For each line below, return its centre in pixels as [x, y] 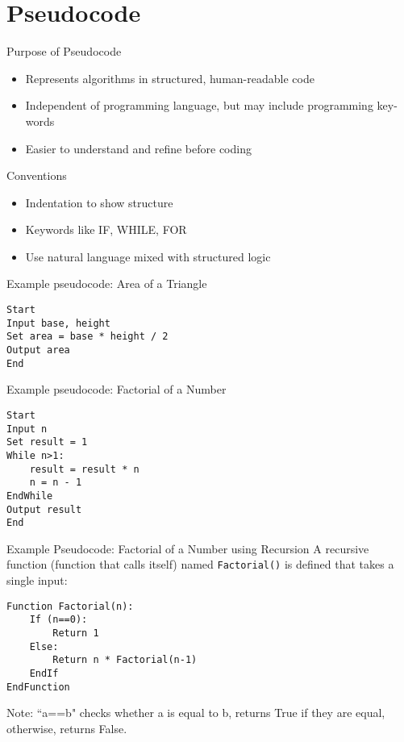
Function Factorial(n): [70, 606]
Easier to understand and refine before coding [138, 148]
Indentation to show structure [99, 202]
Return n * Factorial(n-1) [125, 660]
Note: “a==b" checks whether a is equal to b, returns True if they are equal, [196, 713]
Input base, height [58, 323]
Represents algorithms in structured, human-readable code [170, 78]
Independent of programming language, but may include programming [199, 105]
